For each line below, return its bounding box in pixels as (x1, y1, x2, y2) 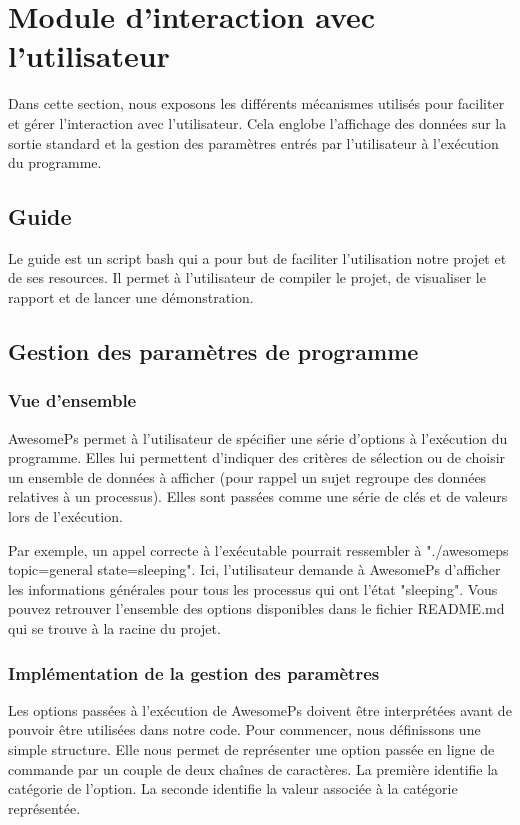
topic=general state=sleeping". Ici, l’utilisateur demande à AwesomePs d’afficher (8, 559, 501, 580)
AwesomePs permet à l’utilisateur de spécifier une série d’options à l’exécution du (8, 427, 508, 448)
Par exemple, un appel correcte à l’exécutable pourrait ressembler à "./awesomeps (8, 539, 509, 560)
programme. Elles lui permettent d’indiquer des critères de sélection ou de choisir (8, 447, 506, 468)
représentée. (8, 797, 81, 818)
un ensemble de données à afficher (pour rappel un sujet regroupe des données (8, 466, 487, 487)
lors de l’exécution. (8, 506, 123, 527)
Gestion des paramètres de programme (8, 336, 419, 367)
